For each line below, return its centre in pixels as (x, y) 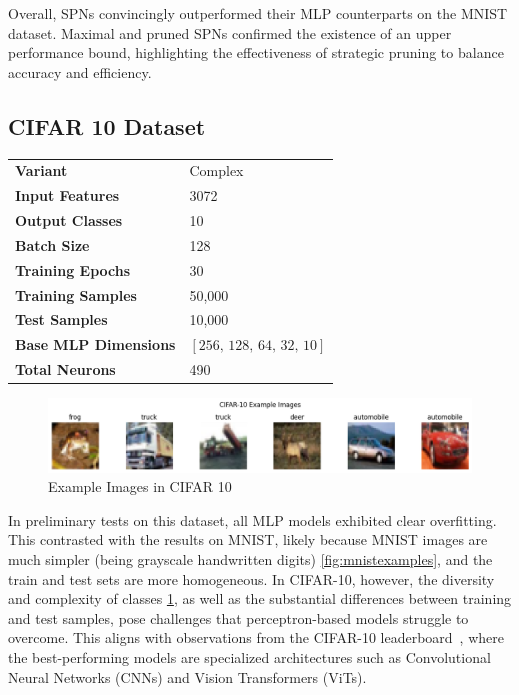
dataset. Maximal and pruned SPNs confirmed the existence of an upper (230, 32)
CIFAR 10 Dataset (107, 125)
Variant (41, 170)
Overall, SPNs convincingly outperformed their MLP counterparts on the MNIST (258, 13)
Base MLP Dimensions (95, 344)
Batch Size (52, 244)
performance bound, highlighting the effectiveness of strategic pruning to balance (256, 52)
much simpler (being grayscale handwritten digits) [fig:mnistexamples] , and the (250, 559)
